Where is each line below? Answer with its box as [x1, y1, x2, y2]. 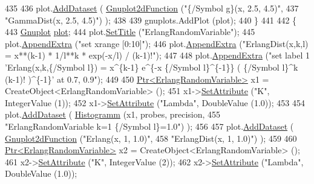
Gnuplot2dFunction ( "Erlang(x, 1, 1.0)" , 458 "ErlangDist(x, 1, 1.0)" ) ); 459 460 [5, 132, 297, 144]
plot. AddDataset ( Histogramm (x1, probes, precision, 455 [5, 108, 221, 121]
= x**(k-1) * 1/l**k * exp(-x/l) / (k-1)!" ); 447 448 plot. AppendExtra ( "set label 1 [5, 49, 310, 62]
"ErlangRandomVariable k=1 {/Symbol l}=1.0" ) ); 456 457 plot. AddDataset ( [5, 119, 294, 132]
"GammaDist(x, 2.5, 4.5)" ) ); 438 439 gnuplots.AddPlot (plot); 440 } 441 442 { [5, 13, 297, 26]
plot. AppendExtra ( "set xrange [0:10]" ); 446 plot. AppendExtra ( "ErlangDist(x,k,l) [5, 37, 309, 49]
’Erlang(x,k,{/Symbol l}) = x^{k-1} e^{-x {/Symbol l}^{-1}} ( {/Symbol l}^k [5, 60, 298, 73]
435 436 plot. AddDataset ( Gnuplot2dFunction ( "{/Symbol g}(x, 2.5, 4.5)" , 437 [5, 2, 299, 14]
